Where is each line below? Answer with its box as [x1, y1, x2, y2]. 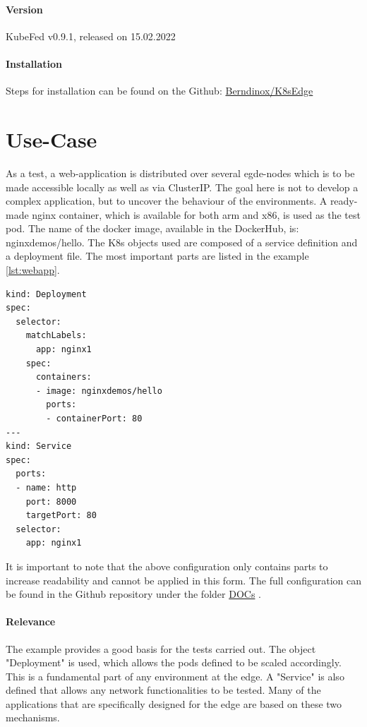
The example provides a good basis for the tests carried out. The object [6, 641, 316, 656]
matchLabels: [25, 330, 87, 341]
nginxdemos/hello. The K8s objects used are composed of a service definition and [6, 234, 358, 249]
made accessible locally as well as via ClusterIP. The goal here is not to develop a [6, 179, 359, 194]
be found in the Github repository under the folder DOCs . [6, 587, 261, 601]
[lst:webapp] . [6, 263, 60, 277]
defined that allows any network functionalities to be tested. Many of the [6, 683, 321, 697]
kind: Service [6, 441, 72, 452]
